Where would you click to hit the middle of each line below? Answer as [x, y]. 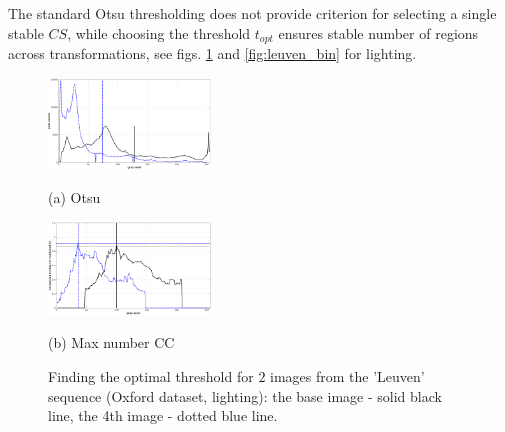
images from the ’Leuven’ [347, 376]
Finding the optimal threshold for [151, 376]
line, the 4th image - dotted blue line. [163, 415]
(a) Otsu [74, 196]
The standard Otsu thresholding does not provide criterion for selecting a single [252, 13]
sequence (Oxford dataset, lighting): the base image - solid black [245, 395]
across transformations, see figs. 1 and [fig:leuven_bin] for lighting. [212, 53]
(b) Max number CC [111, 342]
